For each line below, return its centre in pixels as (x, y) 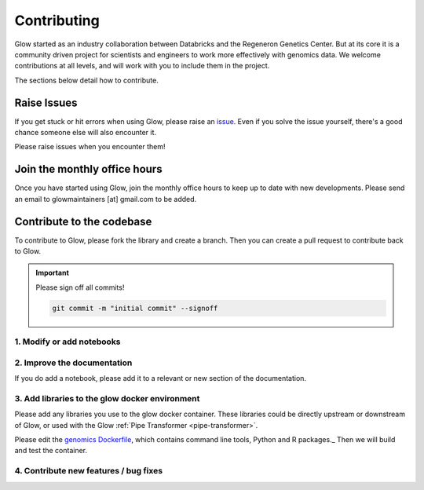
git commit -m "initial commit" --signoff (135, 308)
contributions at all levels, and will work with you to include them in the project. (142, 66)
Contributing (57, 20)
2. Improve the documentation (73, 363)
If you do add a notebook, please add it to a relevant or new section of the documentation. (160, 378)
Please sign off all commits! (80, 287)
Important (53, 273)
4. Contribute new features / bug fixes (89, 471)
